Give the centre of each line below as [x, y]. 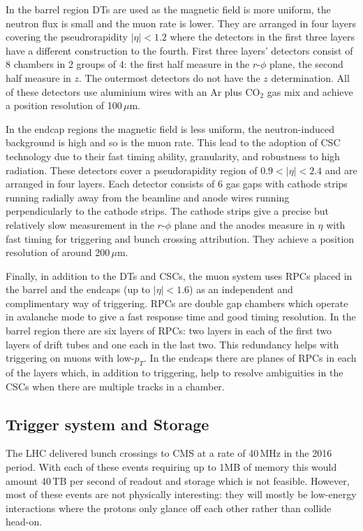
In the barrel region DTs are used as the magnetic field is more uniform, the [168, 9]
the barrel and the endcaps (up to [78, 289]
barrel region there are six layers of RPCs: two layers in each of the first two [169, 331]
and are [341, 170]
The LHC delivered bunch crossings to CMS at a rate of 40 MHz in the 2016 [169, 453]
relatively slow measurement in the [80, 224]
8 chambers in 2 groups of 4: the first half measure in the [128, 64]
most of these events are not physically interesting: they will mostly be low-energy [181, 494]
